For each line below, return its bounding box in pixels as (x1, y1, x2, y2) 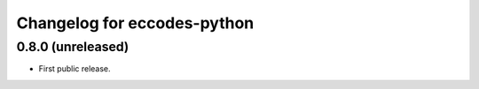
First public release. (38, 63, 111, 74)
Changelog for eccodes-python (16, 13, 255, 33)
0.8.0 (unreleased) (16, 39, 130, 55)
